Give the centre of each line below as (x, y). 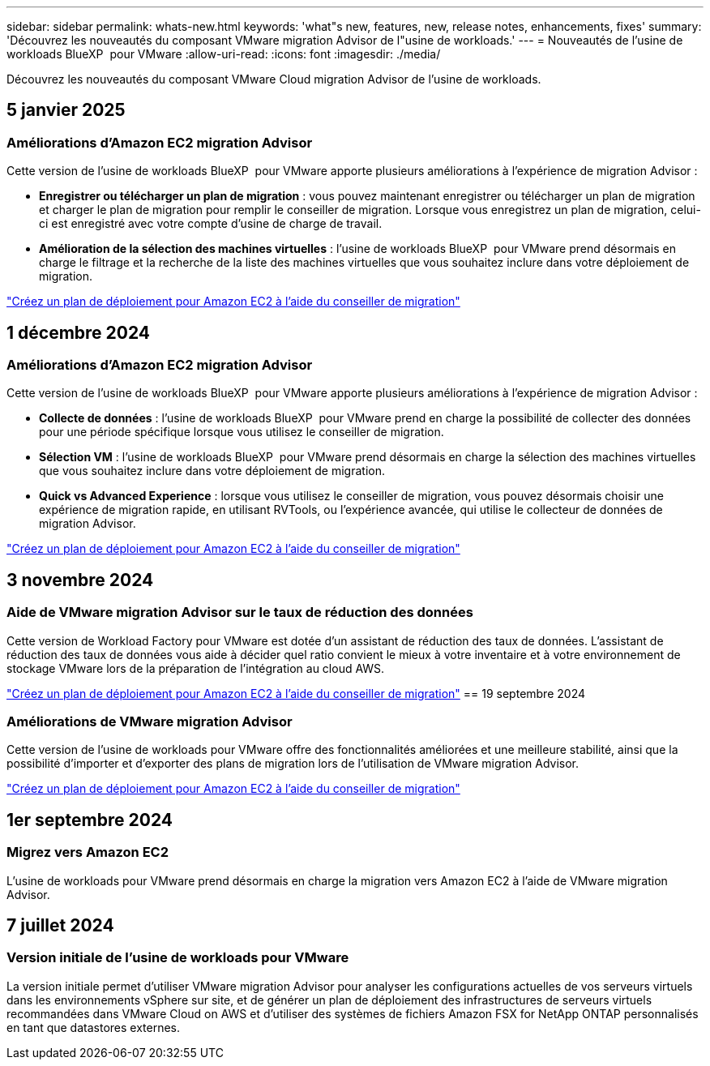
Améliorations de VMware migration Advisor (150, 722)
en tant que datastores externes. (94, 1027)
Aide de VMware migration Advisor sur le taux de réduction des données (240, 612)
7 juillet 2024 (60, 926)
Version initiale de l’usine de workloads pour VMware (178, 958)
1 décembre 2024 (79, 332)
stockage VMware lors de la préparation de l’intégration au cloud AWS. (196, 668)
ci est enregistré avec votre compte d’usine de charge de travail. (211, 224)
